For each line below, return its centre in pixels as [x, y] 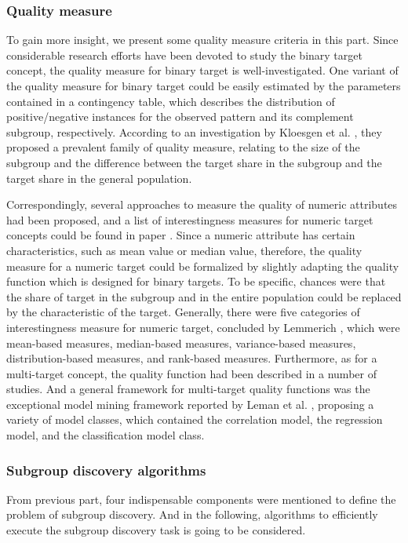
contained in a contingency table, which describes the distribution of [171, 101]
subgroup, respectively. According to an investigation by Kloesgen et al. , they [194, 131]
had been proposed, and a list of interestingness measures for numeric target [190, 219]
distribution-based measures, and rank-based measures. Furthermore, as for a [192, 358]
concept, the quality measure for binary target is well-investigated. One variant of [202, 70]
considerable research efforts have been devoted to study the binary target [184, 55]
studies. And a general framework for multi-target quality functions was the [188, 389]
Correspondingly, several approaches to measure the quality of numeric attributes [202, 204]
